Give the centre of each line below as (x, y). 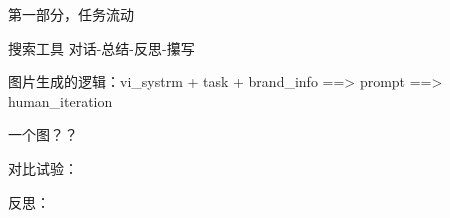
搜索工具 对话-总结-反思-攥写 (101, 47)
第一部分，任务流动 (71, 14)
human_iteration (60, 100)
